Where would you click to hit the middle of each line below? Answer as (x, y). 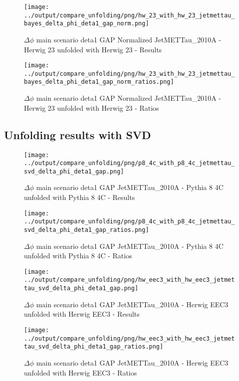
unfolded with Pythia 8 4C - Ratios (78, 256)
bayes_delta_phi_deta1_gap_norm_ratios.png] (99, 82)
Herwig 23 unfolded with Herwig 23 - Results (93, 49)
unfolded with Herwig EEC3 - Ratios (81, 372)
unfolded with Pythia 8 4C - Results (80, 197)
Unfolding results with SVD (78, 134)
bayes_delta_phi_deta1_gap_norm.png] (87, 24)
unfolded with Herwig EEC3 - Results (82, 314)
